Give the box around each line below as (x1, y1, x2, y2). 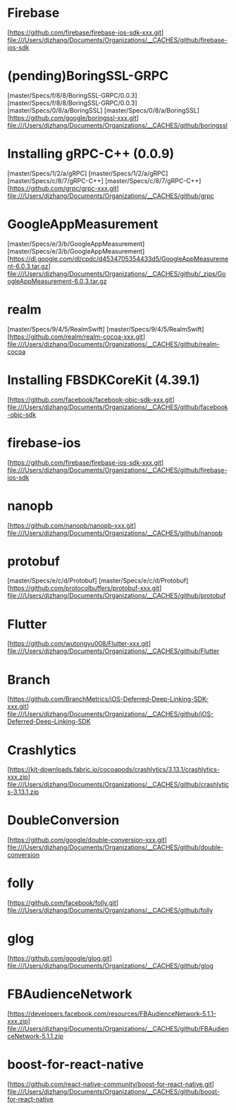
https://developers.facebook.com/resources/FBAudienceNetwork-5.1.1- (9, 1009, 217, 1018)
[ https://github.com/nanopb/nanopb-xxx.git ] (7, 521, 136, 530)
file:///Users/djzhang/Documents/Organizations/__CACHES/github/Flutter (7, 647, 220, 656)
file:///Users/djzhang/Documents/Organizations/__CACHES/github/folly (7, 906, 213, 915)
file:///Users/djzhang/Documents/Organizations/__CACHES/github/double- (7, 843, 224, 852)
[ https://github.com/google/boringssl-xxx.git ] (7, 113, 139, 122)
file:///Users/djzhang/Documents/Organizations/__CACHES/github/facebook (7, 403, 228, 411)
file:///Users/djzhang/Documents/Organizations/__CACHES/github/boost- (7, 1087, 221, 1096)
